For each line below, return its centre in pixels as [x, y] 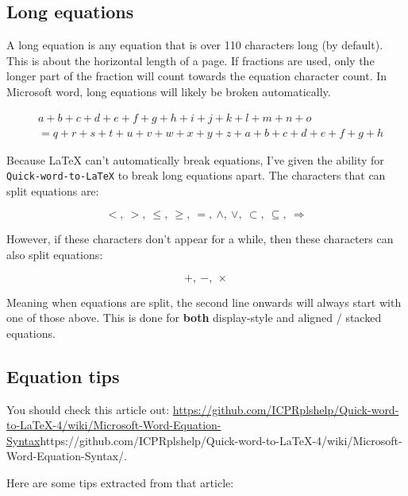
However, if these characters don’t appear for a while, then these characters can [200, 239]
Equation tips [63, 376]
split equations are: [53, 190]
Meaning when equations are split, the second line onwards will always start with [204, 302]
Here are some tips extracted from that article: [120, 483]
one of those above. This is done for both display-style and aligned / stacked [194, 318]
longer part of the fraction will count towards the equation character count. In [197, 76]
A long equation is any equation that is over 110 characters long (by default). [195, 45]
